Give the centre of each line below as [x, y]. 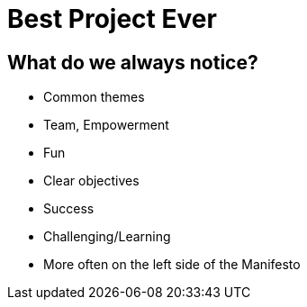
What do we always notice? [133, 62]
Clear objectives [91, 181]
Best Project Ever [112, 19]
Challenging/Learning [107, 237]
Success [69, 209]
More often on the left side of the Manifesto [172, 265]
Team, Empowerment [106, 125]
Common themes [94, 97]
